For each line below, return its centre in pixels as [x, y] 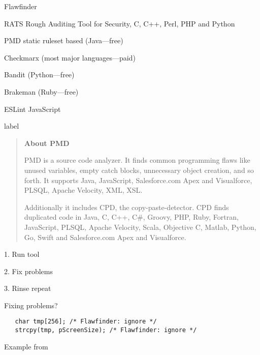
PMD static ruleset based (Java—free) [64, 40]
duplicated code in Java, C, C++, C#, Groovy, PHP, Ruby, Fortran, [131, 217]
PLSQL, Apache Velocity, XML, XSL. [83, 190]
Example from [26, 346]
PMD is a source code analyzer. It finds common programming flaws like [137, 160]
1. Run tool [22, 254]
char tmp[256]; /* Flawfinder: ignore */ [86, 322]
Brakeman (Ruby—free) [41, 91]
